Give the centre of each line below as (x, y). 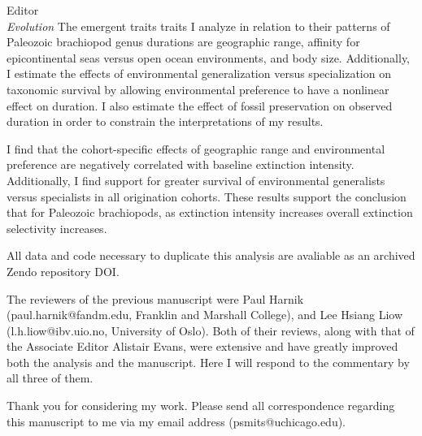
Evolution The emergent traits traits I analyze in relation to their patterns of (198, 26)
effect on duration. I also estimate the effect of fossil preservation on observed (200, 105)
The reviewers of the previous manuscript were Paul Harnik (155, 298)
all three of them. (50, 378)
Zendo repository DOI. (63, 271)
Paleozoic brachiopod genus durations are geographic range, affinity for (183, 42)
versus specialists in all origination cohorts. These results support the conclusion (207, 196)
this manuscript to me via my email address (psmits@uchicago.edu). (176, 421)
